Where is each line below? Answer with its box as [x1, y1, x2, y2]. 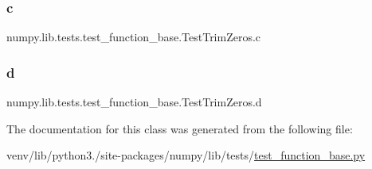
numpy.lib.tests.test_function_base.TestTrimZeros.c [6, 29, 261, 45]
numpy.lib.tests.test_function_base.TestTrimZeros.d [6, 94, 262, 110]
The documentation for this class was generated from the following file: [6, 120, 353, 136]
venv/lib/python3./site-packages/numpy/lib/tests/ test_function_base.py [6, 147, 366, 163]
